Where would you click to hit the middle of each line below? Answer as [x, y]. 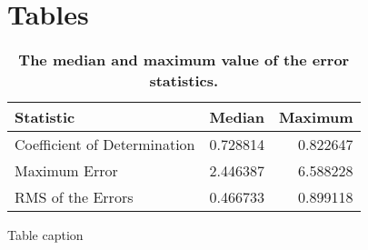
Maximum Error [66, 171]
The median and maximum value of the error [184, 60]
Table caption [45, 235]
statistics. [184, 81]
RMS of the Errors [74, 197]
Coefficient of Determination [105, 145]
